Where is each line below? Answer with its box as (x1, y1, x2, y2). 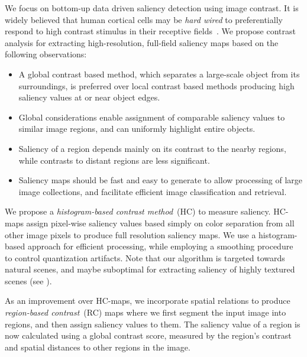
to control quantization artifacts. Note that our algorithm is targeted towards (5, 251, 285, 264)
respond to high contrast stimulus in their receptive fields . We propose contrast (5, 25, 296, 37)
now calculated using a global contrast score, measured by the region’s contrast (5, 329, 292, 342)
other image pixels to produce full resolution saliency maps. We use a (5, 228, 256, 241)
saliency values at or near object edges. (18, 91, 160, 103)
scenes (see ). (5, 274, 52, 287)
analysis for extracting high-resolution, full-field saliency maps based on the (5, 36, 279, 48)
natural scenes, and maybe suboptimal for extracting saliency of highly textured (5, 263, 295, 275)
